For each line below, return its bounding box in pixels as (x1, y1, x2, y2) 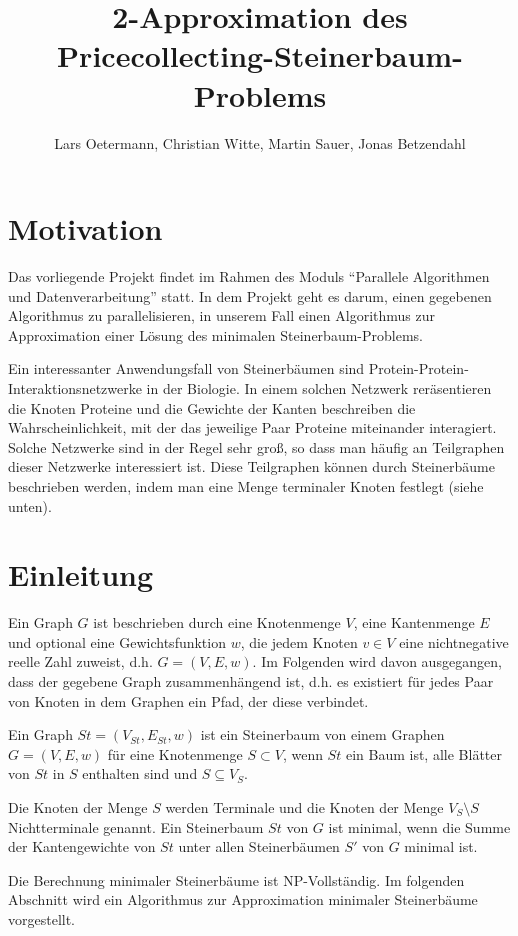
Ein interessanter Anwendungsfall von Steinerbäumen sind (8, 358, 365, 379)
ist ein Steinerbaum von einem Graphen (200, 724, 445, 745)
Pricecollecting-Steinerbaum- (57, 35, 463, 76)
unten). (8, 495, 52, 516)
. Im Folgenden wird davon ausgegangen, (252, 651, 502, 672)
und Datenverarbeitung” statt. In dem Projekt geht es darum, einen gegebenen (8, 285, 492, 306)
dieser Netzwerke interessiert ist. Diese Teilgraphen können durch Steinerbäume (8, 456, 495, 477)
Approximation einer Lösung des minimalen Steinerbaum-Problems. (8, 324, 423, 345)
